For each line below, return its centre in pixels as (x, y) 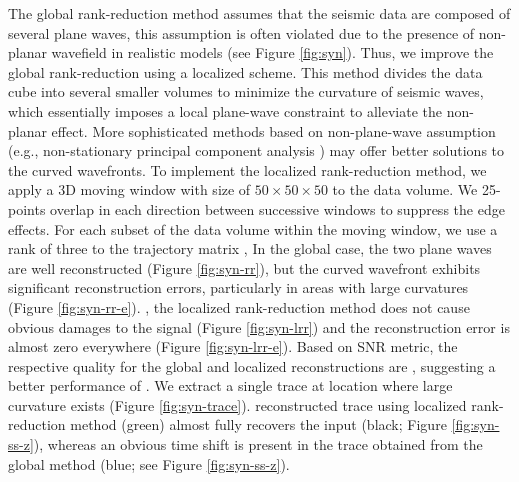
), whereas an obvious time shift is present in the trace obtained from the (258, 444)
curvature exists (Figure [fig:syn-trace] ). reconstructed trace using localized (237, 404)
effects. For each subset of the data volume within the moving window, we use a (253, 228)
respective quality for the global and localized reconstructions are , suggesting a (252, 365)
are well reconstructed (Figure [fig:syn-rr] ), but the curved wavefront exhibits (244, 267)
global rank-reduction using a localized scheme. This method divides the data (245, 71)
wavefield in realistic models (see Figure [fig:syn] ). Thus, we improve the (272, 52)
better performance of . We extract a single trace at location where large (230, 385)
